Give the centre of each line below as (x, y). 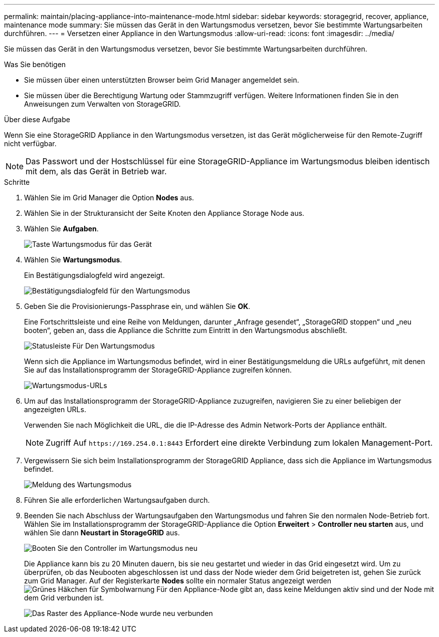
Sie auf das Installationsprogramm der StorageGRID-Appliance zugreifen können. (158, 370)
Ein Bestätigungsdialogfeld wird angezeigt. (94, 275)
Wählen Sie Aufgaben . (61, 229)
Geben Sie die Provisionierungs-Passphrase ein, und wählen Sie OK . (137, 306)
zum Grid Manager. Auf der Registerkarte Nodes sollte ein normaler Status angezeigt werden (178, 581)
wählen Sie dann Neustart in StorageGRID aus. (102, 533)
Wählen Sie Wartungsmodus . (73, 260)
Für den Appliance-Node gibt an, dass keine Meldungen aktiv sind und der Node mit (295, 589)
